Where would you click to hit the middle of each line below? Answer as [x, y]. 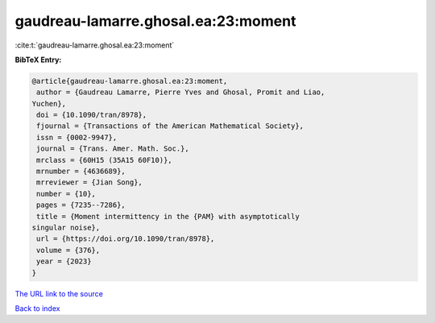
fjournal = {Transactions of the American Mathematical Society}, [170, 126]
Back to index [37, 308]
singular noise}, [66, 228]
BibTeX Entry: [38, 60]
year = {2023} [64, 261]
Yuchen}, [49, 104]
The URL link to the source [59, 293]
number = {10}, [66, 194]
